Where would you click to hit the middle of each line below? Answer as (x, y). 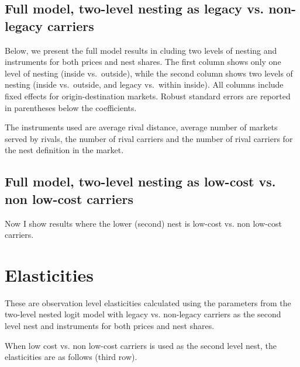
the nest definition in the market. (64, 150)
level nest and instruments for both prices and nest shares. (110, 326)
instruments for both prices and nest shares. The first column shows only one (143, 62)
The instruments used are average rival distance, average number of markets (141, 127)
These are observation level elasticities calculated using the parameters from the (148, 302)
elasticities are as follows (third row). (71, 357)
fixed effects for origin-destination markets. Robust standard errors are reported (148, 96)
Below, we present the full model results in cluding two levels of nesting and (141, 50)
